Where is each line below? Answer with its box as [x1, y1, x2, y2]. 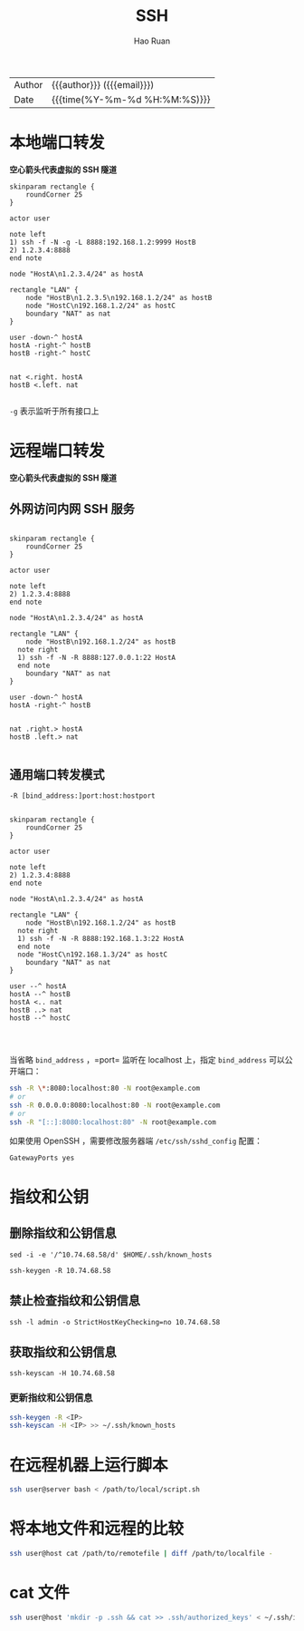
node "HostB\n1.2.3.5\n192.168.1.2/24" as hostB [25, 293, 213, 302]
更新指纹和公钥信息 [9, 1392, 93, 1404]
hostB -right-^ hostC [9, 348, 91, 358]
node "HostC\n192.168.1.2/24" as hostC [25, 301, 176, 310]
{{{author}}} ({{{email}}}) [51, 78, 155, 91]
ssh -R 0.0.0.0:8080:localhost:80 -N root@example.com [9, 1101, 221, 1111]
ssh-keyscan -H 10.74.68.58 [9, 1369, 116, 1378]
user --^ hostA [9, 982, 67, 991]
